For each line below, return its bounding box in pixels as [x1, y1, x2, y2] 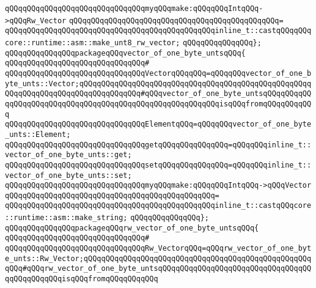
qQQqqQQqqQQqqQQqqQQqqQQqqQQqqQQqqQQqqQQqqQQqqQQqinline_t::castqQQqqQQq [5, 26, 312, 35]
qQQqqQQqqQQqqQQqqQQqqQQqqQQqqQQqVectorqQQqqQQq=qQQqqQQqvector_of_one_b [5, 68, 312, 78]
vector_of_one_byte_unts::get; [5, 150, 132, 160]
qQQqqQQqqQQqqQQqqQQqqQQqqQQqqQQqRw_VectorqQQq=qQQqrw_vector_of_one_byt [5, 244, 312, 253]
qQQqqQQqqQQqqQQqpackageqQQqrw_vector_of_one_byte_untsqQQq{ [5, 223, 259, 232]
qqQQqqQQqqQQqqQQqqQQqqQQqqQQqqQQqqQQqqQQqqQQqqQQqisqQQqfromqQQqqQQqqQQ [5, 99, 312, 108]
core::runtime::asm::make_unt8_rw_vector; [5, 38, 180, 47]
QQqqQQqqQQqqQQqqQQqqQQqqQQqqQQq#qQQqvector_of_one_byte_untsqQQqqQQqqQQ [5, 89, 312, 98]
